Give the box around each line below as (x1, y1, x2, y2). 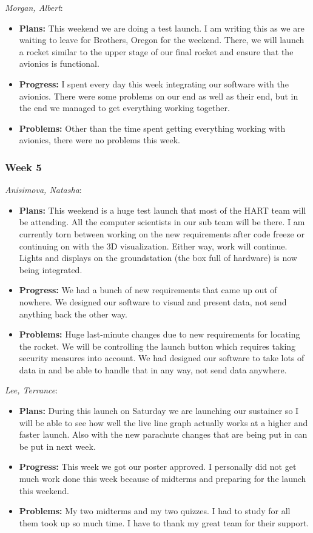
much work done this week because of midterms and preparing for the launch (19, 472, 306, 485)
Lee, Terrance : (5, 384, 58, 396)
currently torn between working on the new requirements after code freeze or (19, 227, 305, 240)
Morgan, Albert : (5, 1, 63, 13)
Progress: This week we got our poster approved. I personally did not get (19, 460, 297, 473)
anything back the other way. (19, 307, 127, 320)
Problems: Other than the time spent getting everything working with (19, 121, 286, 134)
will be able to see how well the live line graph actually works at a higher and (19, 416, 308, 429)
